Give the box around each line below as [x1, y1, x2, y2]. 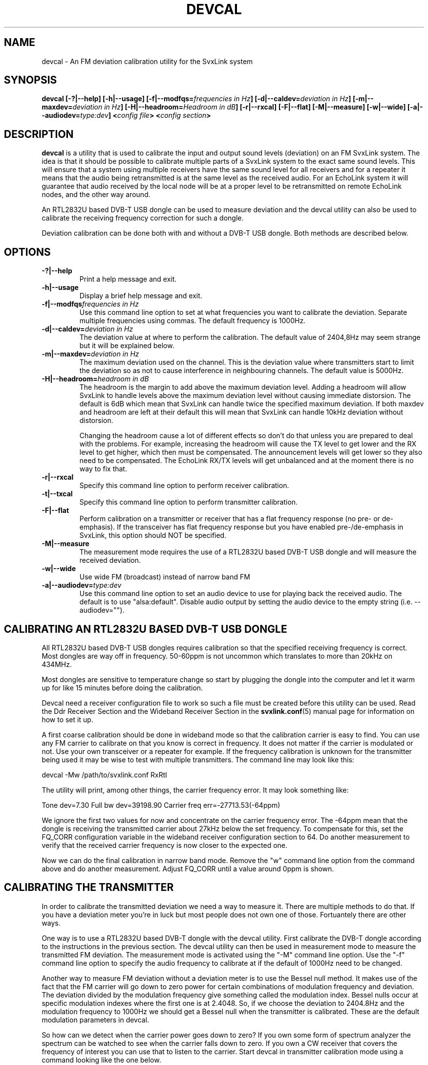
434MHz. [42, 660, 72, 668]
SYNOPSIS [4, 74, 57, 87]
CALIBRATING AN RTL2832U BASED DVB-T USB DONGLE [4, 622, 287, 635]
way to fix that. [79, 465, 127, 473]
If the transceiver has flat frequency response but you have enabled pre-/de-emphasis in [117, 523, 404, 532]
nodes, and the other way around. [42, 190, 150, 199]
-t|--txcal [42, 489, 73, 498]
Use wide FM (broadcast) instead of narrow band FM [79, 573, 250, 581]
